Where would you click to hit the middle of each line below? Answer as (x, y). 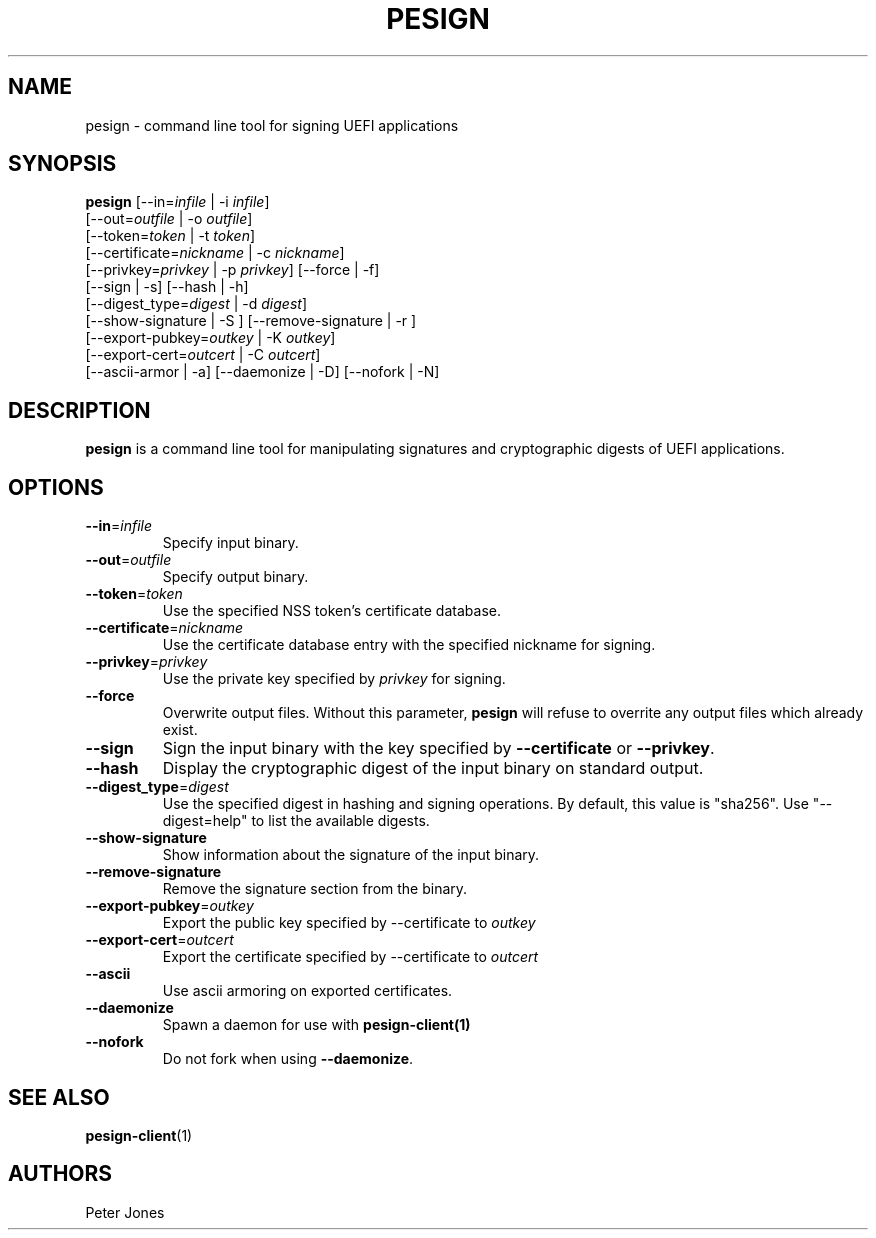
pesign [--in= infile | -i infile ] (177, 202)
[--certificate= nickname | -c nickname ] (215, 253)
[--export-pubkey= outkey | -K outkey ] (210, 338)
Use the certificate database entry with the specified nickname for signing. (409, 645)
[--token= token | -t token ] (170, 236)
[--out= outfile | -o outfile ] (169, 219)
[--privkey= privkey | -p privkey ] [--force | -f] (232, 270)
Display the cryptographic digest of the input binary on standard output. (433, 768)
